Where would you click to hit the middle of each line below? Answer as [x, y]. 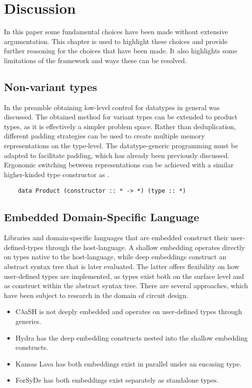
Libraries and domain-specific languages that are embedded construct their [116, 238]
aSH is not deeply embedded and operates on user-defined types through [133, 311]
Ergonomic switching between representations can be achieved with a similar [119, 165]
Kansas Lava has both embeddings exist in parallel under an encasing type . [128, 363]
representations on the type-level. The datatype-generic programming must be [121, 146]
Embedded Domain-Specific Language [102, 217]
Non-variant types [51, 86]
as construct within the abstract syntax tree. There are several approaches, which [126, 285]
